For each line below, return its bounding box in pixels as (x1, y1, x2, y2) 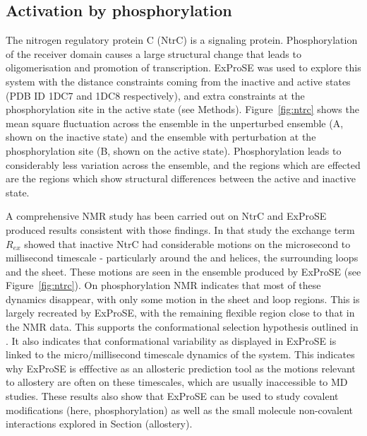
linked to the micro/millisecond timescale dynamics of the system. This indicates (6, 347, 355, 362)
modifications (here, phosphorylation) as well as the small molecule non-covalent (6, 402, 353, 417)
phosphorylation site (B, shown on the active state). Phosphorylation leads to (6, 143, 342, 158)
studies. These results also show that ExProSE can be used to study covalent (6, 389, 339, 403)
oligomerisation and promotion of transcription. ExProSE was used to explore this (6, 60, 361, 75)
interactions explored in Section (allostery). (6, 416, 193, 431)
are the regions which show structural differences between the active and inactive (6, 171, 356, 186)
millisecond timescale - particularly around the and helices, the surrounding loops (6, 250, 359, 265)
